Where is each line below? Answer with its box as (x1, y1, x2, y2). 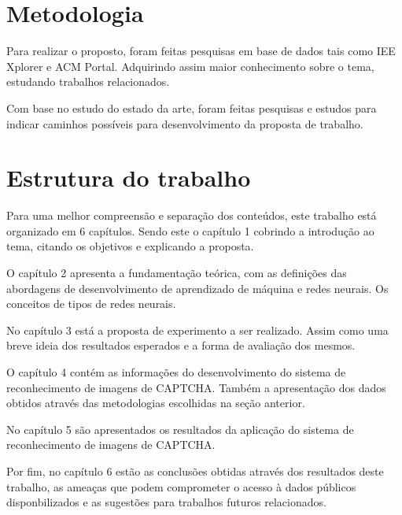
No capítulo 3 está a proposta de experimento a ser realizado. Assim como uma (6, 321, 389, 338)
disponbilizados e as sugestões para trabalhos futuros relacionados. (6, 494, 326, 510)
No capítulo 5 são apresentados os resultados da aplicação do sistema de (6, 421, 354, 437)
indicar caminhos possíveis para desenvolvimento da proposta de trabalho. (6, 115, 363, 132)
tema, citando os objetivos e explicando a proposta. (6, 238, 254, 254)
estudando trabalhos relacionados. (6, 73, 170, 90)
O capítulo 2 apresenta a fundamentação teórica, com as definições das (6, 265, 347, 280)
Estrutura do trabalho (6, 161, 251, 194)
